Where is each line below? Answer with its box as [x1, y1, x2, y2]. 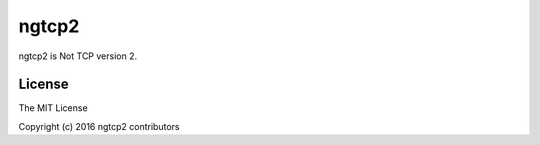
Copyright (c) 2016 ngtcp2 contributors [18, 120, 180, 132]
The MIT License [18, 102, 89, 114]
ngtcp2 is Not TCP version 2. [18, 50, 138, 62]
